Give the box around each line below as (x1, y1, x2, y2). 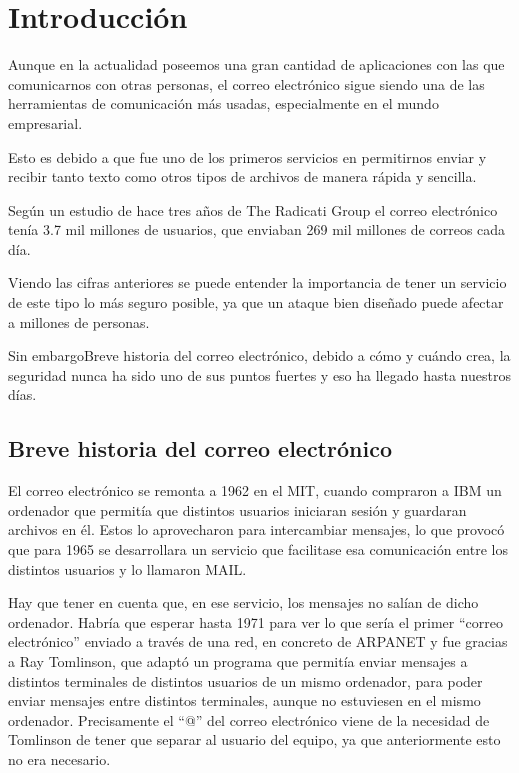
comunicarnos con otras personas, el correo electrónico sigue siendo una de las (8, 73, 485, 94)
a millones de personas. (8, 311, 150, 332)
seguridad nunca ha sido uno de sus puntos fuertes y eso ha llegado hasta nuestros (8, 364, 511, 385)
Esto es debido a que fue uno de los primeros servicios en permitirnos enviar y (8, 146, 487, 167)
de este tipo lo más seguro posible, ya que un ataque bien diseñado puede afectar (8, 292, 504, 313)
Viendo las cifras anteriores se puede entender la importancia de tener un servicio (8, 272, 507, 293)
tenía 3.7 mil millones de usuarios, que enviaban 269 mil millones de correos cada (8, 219, 506, 240)
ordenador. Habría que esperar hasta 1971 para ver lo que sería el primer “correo (8, 611, 503, 632)
